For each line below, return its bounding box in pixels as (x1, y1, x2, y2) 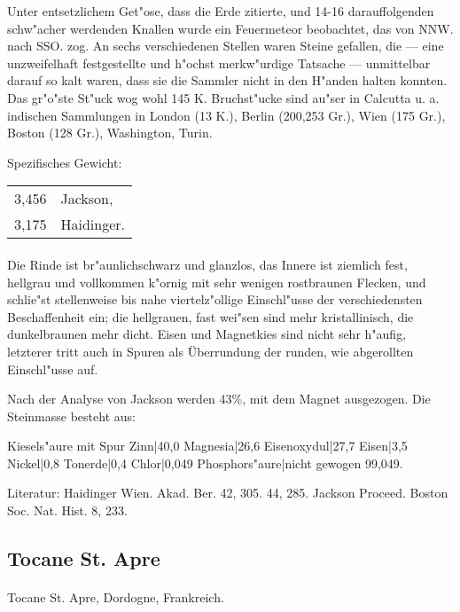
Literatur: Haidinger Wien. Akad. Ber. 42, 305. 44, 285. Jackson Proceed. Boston (7, 483, 448, 502)
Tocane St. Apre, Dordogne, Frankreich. (7, 588, 224, 607)
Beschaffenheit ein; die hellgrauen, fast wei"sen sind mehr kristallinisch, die (7, 307, 414, 326)
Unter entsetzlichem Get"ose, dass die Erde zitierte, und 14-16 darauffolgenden (7, 2, 434, 20)
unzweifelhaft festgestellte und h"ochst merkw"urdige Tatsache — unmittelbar (7, 53, 431, 72)
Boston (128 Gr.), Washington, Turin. (7, 123, 213, 142)
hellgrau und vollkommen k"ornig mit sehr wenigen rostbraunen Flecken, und (7, 272, 426, 291)
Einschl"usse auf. (7, 359, 98, 378)
